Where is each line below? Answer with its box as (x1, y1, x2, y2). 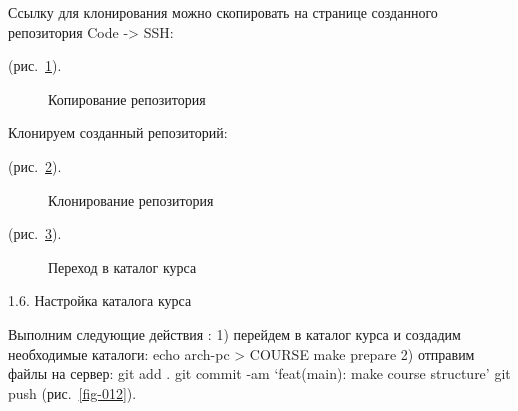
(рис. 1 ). (8, 55, 62, 76)
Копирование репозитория (48, 88, 206, 109)
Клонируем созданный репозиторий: (8, 122, 228, 143)
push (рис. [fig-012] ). (8, 382, 137, 403)
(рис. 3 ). (8, 223, 62, 244)
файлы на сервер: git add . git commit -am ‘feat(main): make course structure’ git (8, 363, 511, 384)
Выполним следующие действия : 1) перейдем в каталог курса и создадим (8, 323, 461, 344)
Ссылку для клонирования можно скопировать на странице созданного (8, 2, 438, 22)
